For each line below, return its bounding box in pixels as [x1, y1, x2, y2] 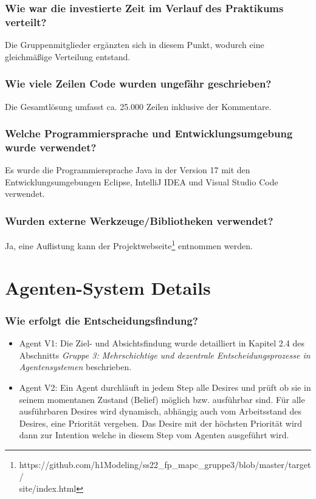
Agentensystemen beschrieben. [19, 360, 132, 373]
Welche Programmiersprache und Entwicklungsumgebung [5, 126, 293, 141]
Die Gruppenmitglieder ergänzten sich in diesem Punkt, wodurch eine [5, 38, 264, 51]
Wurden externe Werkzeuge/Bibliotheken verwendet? [5, 213, 273, 228]
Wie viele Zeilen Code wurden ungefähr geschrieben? [5, 76, 272, 91]
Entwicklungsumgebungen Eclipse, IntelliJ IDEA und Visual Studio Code [5, 175, 278, 188]
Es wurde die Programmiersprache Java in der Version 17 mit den [5, 163, 250, 176]
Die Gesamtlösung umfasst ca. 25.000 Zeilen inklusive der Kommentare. [5, 100, 272, 112]
